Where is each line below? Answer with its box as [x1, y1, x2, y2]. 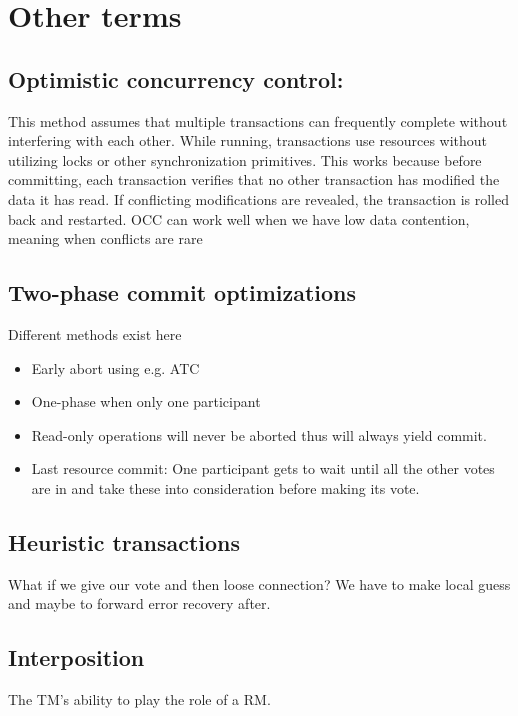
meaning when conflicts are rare [8, 228, 203, 249]
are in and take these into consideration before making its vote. [31, 477, 420, 498]
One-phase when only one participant [31, 391, 261, 412]
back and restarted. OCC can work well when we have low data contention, [8, 208, 470, 229]
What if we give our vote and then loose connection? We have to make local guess [8, 573, 511, 594]
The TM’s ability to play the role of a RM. [8, 689, 271, 710]
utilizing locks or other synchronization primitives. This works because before [8, 149, 482, 170]
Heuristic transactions [8, 526, 241, 557]
